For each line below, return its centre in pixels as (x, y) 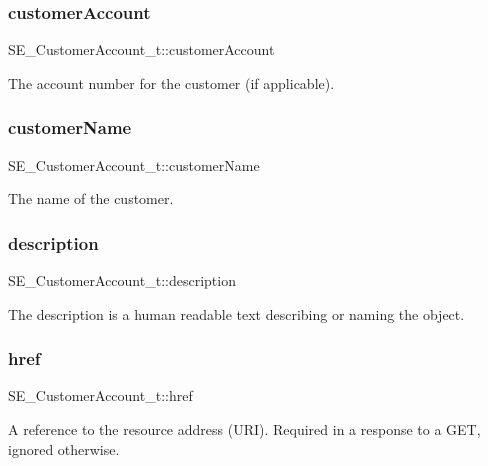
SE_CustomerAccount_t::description (122, 280)
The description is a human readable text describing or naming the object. (236, 313)
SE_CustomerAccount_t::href (100, 395)
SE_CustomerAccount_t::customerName (134, 164)
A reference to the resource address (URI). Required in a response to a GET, (244, 429)
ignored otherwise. (64, 448)
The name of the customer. (91, 198)
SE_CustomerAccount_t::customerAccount (141, 49)
